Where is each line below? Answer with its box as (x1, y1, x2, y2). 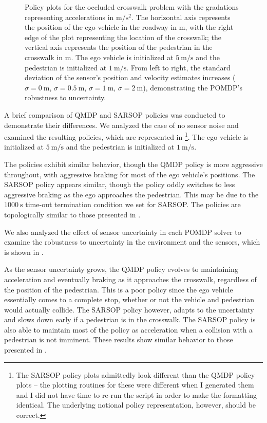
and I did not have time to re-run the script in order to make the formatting (16, 389, 257, 400)
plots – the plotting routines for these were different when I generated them (16, 379, 254, 390)
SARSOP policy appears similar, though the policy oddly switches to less (4, 179, 235, 190)
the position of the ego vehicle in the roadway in (25, 22, 177, 32)
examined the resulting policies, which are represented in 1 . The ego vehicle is (4, 130, 249, 142)
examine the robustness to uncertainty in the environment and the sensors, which (4, 236, 260, 247)
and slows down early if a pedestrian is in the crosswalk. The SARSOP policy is (4, 314, 256, 325)
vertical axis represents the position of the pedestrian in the (25, 42, 213, 52)
